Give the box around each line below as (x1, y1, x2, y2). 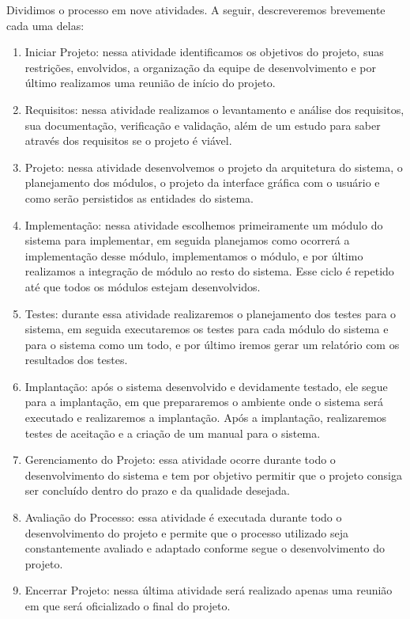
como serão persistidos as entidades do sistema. (24, 189, 254, 206)
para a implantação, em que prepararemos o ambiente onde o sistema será (24, 393, 383, 410)
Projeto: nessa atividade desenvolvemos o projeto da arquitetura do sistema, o (24, 158, 403, 175)
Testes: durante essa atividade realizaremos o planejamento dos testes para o (24, 305, 397, 321)
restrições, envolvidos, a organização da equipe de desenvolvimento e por (24, 59, 376, 75)
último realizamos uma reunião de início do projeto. (24, 74, 276, 91)
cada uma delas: (6, 17, 85, 33)
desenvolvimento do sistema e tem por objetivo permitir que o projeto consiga (24, 466, 403, 483)
